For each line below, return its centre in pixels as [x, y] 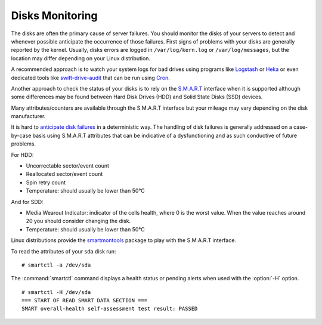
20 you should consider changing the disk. [78, 221]
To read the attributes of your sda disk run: [64, 251]
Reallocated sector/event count [64, 174]
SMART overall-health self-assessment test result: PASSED [110, 309]
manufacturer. [28, 116]
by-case [21, 135]
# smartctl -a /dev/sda [56, 265]
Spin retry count [46, 182]
